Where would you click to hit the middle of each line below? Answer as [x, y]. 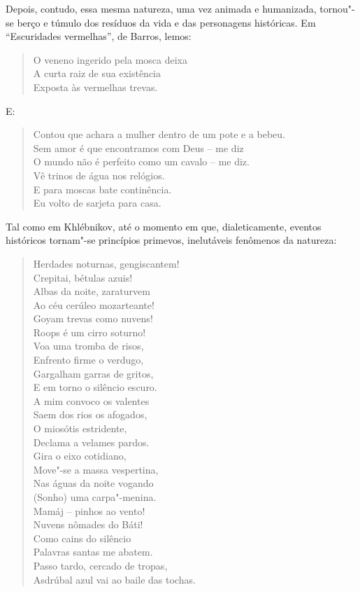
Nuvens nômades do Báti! [88, 524]
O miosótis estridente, [80, 428]
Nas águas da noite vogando [93, 483]
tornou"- [337, 8]
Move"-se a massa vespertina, [96, 469]
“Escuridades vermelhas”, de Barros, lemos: [99, 36]
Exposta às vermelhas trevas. [95, 87]
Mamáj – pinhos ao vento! [89, 510]
